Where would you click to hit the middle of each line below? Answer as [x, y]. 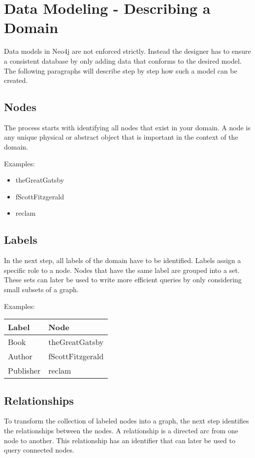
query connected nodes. [39, 450]
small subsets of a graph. [41, 289]
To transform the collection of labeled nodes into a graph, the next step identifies [127, 421]
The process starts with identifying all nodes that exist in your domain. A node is [127, 127]
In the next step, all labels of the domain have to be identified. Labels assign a [123, 260]
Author [20, 356]
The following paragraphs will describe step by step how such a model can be [121, 70]
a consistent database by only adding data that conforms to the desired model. [123, 60]
